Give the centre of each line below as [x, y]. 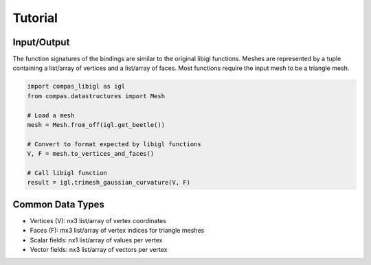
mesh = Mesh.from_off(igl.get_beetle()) [96, 125]
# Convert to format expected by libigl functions [114, 144]
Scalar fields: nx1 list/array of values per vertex [96, 240]
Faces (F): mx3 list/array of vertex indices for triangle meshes [117, 231]
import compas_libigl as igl [76, 87]
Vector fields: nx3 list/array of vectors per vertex [99, 250]
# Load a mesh [51, 115]
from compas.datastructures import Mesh [96, 96]
